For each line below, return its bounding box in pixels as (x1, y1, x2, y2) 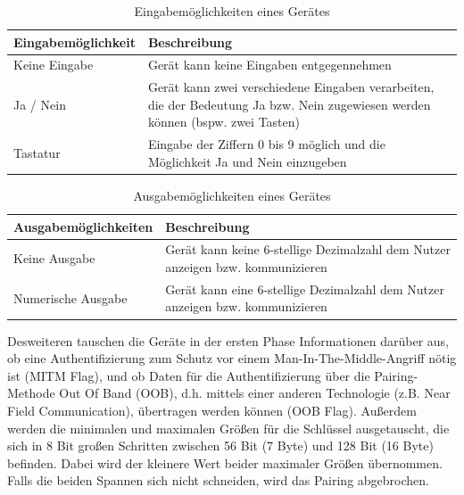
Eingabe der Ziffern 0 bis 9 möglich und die (147, 135, 385, 153)
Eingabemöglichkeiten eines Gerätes (134, 2, 330, 20)
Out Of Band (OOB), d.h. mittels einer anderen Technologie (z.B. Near (59, 384, 451, 402)
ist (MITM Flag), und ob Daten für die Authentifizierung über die (7, 366, 370, 384)
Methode (7, 384, 55, 402)
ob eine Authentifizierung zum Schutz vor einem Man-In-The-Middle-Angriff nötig (7, 349, 457, 367)
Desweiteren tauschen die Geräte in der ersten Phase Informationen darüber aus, (7, 331, 450, 350)
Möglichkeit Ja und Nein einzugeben (147, 152, 347, 170)
